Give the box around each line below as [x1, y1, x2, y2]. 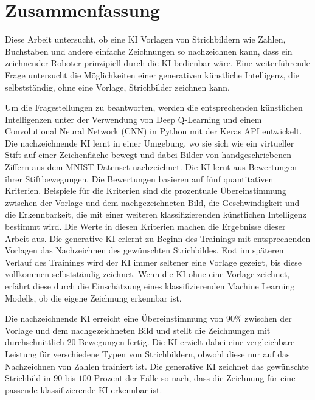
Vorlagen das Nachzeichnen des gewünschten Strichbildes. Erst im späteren [5, 244, 284, 257]
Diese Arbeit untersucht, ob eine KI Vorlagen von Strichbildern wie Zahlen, [5, 33, 286, 46]
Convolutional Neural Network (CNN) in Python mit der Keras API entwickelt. [5, 125, 302, 137]
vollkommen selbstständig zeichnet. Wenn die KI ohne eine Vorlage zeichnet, [5, 267, 290, 280]
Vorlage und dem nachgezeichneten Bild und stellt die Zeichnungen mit [5, 323, 271, 336]
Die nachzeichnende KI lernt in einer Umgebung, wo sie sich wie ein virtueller [5, 136, 294, 149]
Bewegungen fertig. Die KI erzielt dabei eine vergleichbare [78, 336, 295, 348]
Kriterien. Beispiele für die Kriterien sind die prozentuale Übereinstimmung [5, 184, 286, 197]
